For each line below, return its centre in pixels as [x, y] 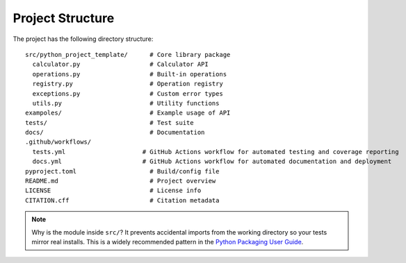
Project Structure [64, 18]
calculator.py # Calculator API [120, 65]
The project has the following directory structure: [83, 39]
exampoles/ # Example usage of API [128, 113]
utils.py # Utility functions [126, 103]
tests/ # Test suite [109, 122]
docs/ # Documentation [115, 133]
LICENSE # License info [113, 190]
